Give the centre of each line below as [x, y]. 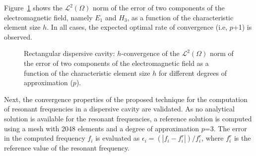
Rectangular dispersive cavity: [69, 53]
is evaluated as [118, 138]
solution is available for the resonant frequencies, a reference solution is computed [128, 118]
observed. [18, 36]
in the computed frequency [45, 138]
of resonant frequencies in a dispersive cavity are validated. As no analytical [119, 109]
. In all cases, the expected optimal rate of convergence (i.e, [137, 27]
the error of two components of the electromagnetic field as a [116, 63]
